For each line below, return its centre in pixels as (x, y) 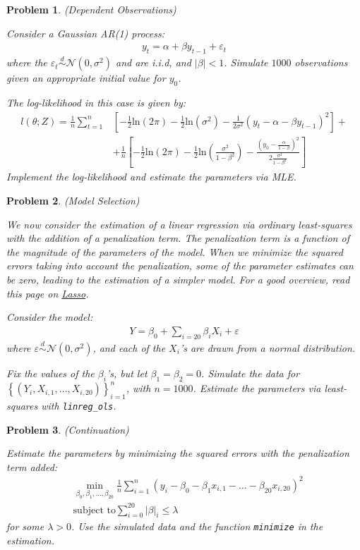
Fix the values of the (50, 373)
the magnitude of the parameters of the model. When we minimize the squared (175, 251)
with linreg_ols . (79, 405)
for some (25, 526)
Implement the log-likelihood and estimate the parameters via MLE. (151, 177)
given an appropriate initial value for (86, 78)
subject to (94, 510)
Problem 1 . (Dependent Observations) (91, 9)
